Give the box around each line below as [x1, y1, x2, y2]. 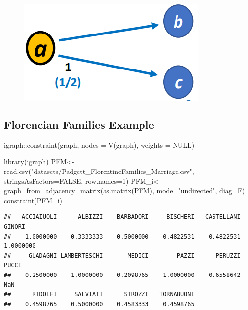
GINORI [4, 223, 25, 230]
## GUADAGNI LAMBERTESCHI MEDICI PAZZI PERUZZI [4, 252, 241, 259]
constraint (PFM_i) [4, 195, 62, 205]
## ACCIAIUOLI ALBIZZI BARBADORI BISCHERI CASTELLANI [4, 213, 241, 221]
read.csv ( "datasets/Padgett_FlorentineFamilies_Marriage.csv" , [4, 166, 194, 176]
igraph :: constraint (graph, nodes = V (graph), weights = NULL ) [4, 139, 195, 150]
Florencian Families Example [4, 116, 154, 132]
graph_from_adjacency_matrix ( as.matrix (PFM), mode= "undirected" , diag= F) [4, 185, 245, 196]
